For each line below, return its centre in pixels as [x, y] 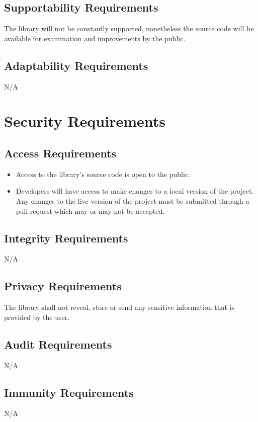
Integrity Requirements [66, 238]
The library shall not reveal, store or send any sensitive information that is [119, 307]
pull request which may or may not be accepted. [90, 210]
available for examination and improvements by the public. [95, 38]
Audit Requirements [58, 344]
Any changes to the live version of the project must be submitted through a [133, 200]
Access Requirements [60, 153]
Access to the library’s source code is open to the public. [103, 174]
